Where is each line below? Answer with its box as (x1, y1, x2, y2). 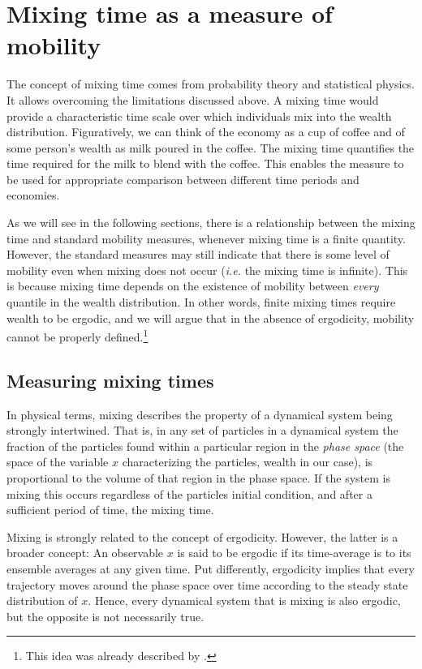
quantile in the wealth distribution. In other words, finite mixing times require (6, 294, 396, 311)
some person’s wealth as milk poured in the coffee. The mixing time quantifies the (6, 139, 415, 156)
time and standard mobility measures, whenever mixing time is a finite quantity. (6, 229, 406, 247)
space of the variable (6, 453, 109, 470)
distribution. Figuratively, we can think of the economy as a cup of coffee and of (6, 123, 405, 140)
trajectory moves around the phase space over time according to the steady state (6, 576, 408, 593)
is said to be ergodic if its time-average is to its (177, 544, 411, 561)
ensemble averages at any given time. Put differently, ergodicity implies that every (6, 560, 415, 577)
